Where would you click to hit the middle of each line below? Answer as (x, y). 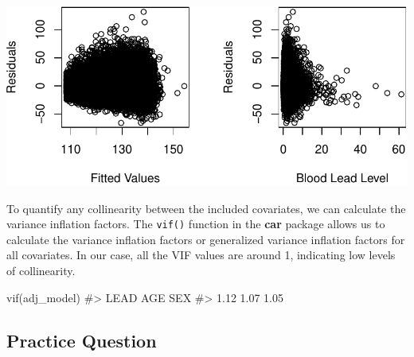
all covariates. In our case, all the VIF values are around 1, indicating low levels (201, 255)
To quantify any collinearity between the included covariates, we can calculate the (206, 208)
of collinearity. (41, 270)
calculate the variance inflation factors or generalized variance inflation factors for (206, 239)
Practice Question (82, 340)
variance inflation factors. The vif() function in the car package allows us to (196, 224)
